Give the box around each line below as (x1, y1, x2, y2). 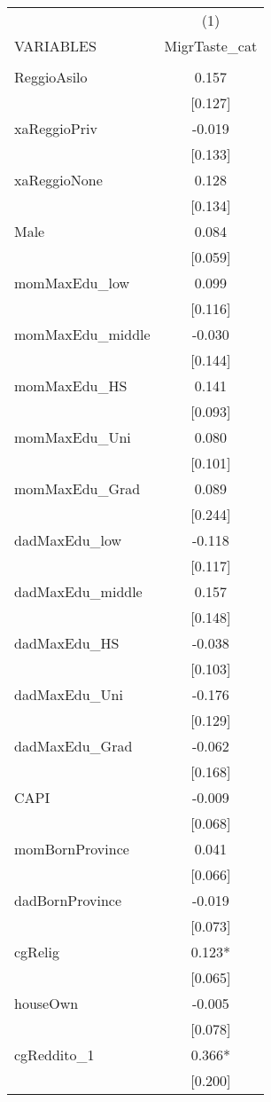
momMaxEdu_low (14, 272, 130, 293)
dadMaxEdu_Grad (14, 736, 133, 756)
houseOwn (14, 993, 79, 1013)
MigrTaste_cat (164, 35, 258, 56)
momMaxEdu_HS (14, 375, 128, 396)
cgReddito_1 (14, 1044, 95, 1065)
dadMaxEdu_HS (14, 633, 120, 653)
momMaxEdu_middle (14, 324, 151, 344)
